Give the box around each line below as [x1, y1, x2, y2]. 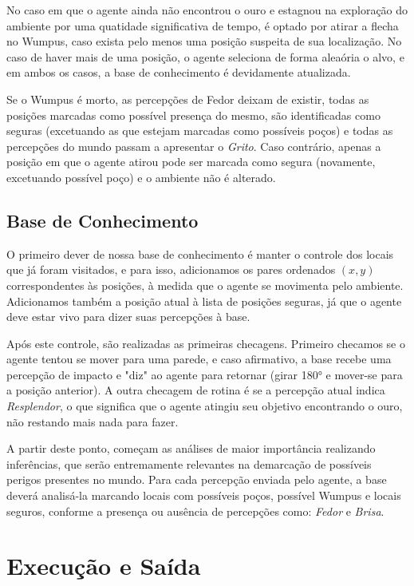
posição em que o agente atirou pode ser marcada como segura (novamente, [6, 153, 376, 170]
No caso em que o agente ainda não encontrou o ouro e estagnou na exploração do [6, 2, 408, 18]
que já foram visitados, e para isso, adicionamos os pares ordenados [6, 261, 336, 278]
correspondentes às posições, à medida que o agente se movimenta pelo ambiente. [6, 276, 404, 293]
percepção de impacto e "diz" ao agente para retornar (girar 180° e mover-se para [6, 366, 403, 382]
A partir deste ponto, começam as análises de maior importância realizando [6, 440, 376, 457]
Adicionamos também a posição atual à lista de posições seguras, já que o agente [6, 292, 402, 309]
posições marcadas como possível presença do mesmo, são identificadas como [6, 106, 380, 123]
